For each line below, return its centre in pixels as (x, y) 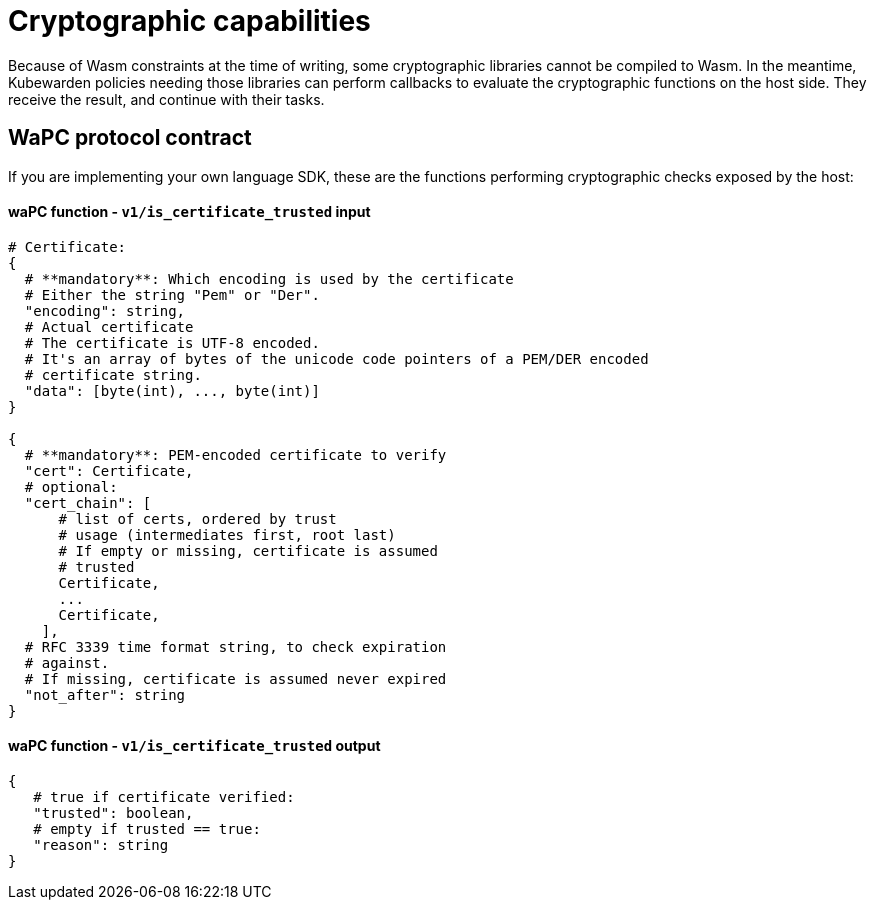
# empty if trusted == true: (147, 829)
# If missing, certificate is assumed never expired (235, 678)
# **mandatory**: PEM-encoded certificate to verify (235, 454)
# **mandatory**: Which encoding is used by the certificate (269, 278)
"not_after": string (105, 694)
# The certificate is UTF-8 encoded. (172, 342)
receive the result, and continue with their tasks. (166, 99)
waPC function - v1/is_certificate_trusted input (189, 212)
